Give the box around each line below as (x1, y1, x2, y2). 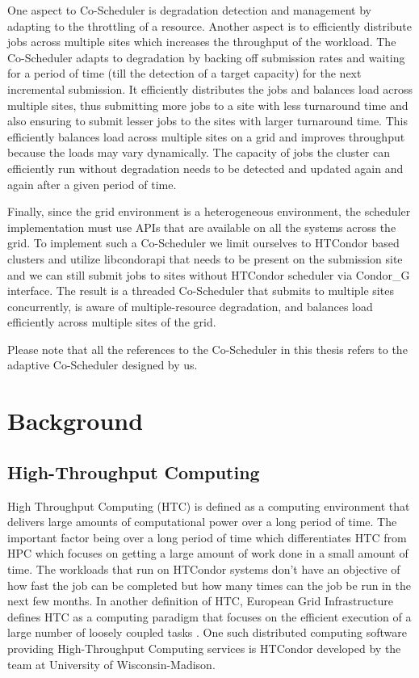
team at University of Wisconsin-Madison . (7, 655, 216, 672)
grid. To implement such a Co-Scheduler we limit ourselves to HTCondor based (7, 234, 400, 251)
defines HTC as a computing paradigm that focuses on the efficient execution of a (7, 608, 412, 625)
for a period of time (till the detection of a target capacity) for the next (7, 65, 362, 82)
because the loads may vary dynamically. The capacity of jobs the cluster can (7, 144, 391, 161)
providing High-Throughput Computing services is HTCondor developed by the (7, 639, 401, 656)
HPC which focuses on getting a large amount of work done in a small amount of (7, 545, 409, 562)
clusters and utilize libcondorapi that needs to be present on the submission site (7, 250, 403, 267)
